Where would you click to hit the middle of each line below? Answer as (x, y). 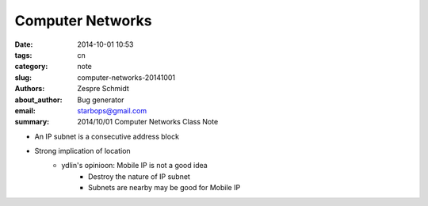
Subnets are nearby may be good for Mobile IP (164, 188)
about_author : (38, 100)
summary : (32, 122)
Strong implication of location (82, 151)
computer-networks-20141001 (126, 77)
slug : (23, 77)
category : (31, 67)
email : (25, 110)
